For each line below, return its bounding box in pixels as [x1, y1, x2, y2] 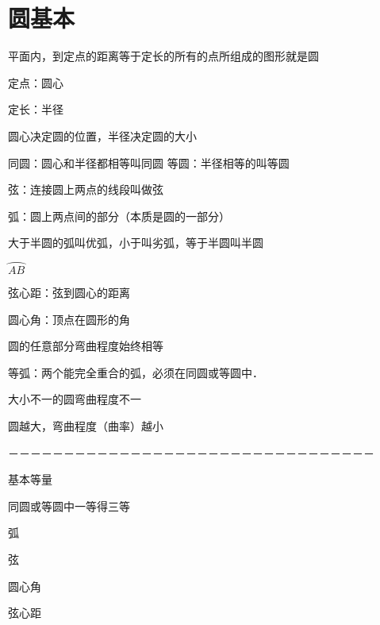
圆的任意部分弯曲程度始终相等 [8, 338, 163, 354]
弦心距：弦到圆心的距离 [8, 284, 130, 301]
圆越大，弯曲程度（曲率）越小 [8, 418, 163, 434]
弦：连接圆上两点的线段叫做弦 [8, 181, 163, 198]
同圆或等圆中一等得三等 [8, 497, 130, 514]
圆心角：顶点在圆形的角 [8, 311, 130, 327]
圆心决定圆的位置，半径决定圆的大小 [8, 127, 197, 144]
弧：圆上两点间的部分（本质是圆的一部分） [8, 207, 230, 224]
